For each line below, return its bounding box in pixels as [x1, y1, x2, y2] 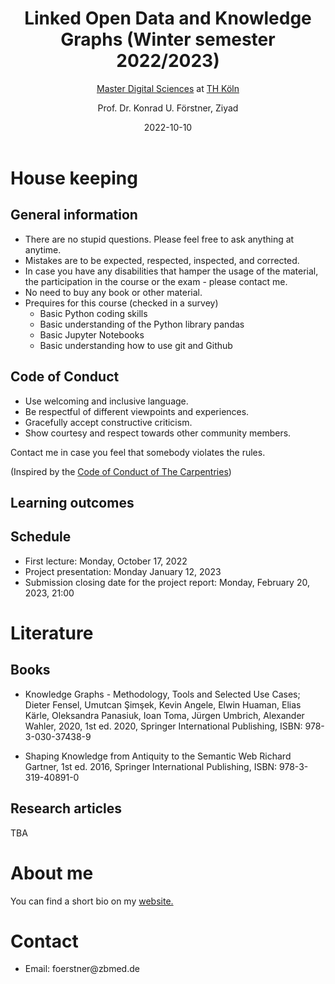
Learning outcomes [10, 494, 135, 511]
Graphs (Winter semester [60, 28, 276, 51]
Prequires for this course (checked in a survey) [24, 297, 219, 309]
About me [10, 862, 94, 884]
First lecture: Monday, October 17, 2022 [24, 555, 188, 567]
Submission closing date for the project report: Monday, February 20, [24, 576, 310, 588]
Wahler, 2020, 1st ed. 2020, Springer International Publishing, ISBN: [24, 720, 303, 732]
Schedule [10, 528, 72, 546]
